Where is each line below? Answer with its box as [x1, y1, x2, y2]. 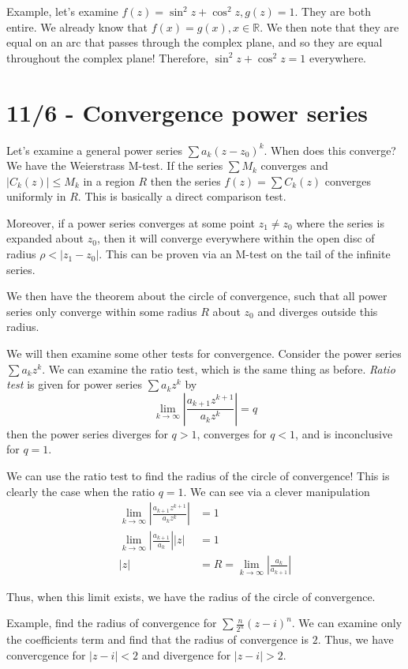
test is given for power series [6, 376, 142, 393]
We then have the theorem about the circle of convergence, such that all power [6, 288, 387, 304]
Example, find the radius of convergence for [6, 615, 217, 631]
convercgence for [6, 646, 86, 663]
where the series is [296, 214, 384, 231]
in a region [83, 172, 135, 189]
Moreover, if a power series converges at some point [6, 214, 256, 231]
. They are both [294, 3, 372, 19]
